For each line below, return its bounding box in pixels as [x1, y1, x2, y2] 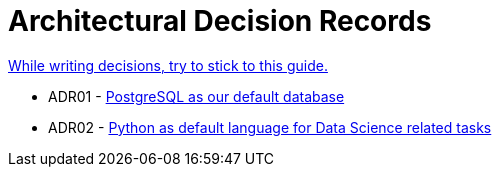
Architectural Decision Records [8, 4, 432, 38]
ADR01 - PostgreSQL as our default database [48, 87, 345, 105]
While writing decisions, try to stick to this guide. [8, 56, 328, 74]
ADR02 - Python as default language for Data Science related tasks [48, 118, 492, 136]
